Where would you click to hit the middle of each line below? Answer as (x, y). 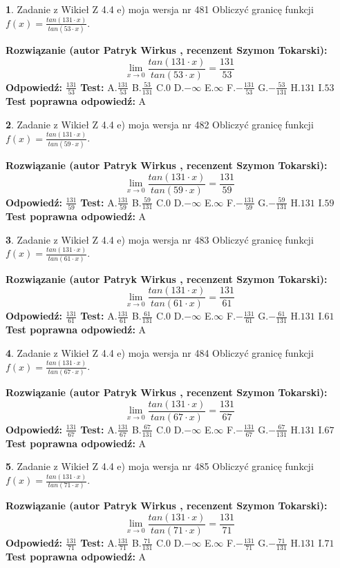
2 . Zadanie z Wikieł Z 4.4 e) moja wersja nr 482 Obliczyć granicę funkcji (160, 124)
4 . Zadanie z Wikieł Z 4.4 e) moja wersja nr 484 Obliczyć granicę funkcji (160, 352)
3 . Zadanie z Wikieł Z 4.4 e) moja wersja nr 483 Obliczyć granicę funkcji (160, 239)
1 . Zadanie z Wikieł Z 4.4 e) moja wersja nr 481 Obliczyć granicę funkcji (160, 9)
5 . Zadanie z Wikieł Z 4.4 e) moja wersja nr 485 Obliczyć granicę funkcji (160, 466)
